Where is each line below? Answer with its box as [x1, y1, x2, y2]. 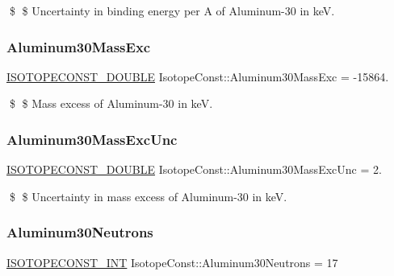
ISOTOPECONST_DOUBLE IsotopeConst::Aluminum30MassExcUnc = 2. [6, 161, 382, 178]
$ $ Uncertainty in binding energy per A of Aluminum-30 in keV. [9, 2, 335, 19]
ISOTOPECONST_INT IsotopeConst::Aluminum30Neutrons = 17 [6, 253, 338, 270]
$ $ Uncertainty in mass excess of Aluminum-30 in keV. [9, 187, 287, 204]
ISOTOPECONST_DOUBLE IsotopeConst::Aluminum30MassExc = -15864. [6, 68, 389, 84]
